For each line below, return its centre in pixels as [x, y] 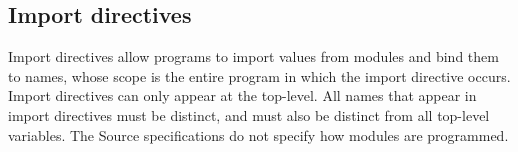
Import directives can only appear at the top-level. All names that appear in [242, 95]
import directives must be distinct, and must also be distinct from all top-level [249, 114]
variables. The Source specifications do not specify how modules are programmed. [258, 134]
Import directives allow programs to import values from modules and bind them [253, 56]
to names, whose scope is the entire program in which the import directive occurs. [259, 75]
